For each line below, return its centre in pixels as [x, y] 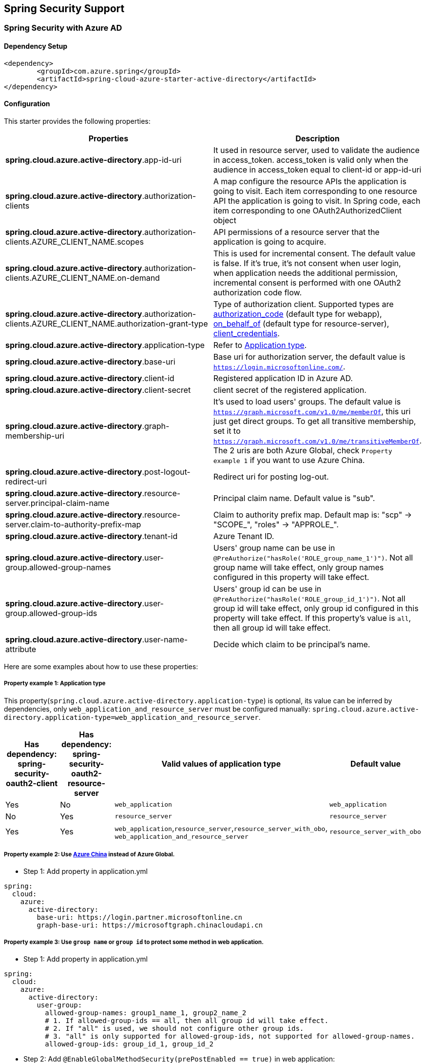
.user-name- [165, 639]
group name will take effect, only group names [299, 567]
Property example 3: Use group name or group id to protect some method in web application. [134, 942]
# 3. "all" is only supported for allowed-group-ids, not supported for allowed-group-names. [230, 1036]
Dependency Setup [36, 46]
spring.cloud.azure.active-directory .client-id [90, 378]
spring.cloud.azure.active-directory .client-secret [98, 390]
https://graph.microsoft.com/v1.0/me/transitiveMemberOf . [317, 440]
